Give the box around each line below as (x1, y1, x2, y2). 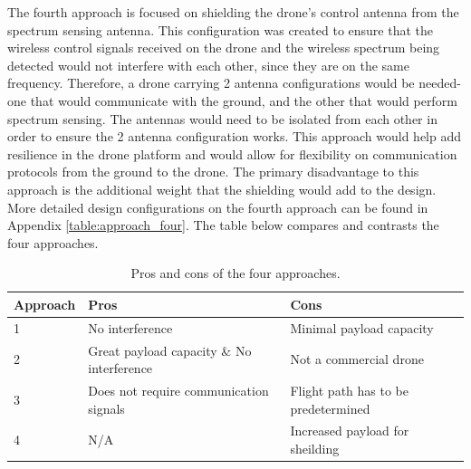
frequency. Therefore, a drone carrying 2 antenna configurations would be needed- (7, 73, 461, 92)
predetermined (290, 398, 370, 417)
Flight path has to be (290, 381, 409, 400)
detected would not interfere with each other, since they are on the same (7, 55, 409, 74)
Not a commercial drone (290, 349, 424, 368)
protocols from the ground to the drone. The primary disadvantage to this (7, 162, 419, 181)
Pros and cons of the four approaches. (130, 263, 341, 282)
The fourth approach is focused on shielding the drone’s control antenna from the (7, 3, 459, 21)
